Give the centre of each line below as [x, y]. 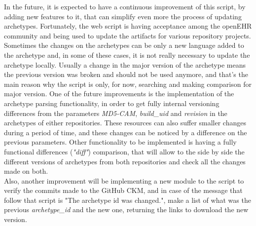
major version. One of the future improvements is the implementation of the [119, 94]
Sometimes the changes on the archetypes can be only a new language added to [124, 45]
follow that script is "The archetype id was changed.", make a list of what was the [128, 200]
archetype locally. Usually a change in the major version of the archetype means [125, 64]
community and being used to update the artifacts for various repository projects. [128, 35]
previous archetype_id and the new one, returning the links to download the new [126, 209]
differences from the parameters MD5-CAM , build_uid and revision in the [116, 113]
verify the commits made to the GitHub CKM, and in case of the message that [123, 190]
